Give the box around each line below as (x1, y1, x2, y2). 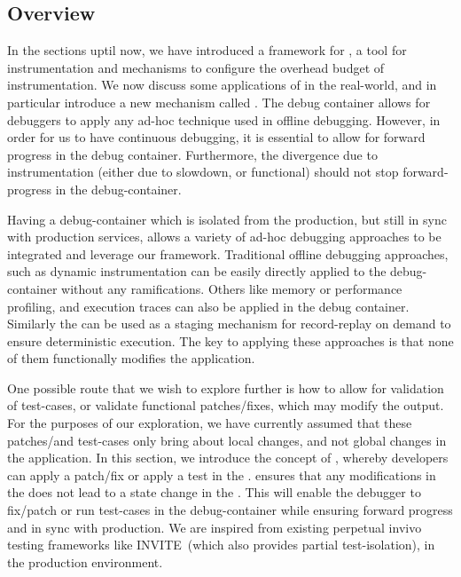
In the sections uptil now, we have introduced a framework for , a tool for (7, 41, 407, 59)
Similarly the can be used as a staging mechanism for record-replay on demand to (7, 314, 451, 333)
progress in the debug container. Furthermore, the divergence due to (7, 145, 378, 163)
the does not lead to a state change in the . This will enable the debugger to (7, 483, 421, 502)
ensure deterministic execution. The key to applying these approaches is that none (7, 331, 454, 350)
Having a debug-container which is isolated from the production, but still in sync (7, 209, 447, 228)
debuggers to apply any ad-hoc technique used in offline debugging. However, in (7, 110, 441, 129)
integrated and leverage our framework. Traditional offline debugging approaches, (7, 244, 449, 263)
